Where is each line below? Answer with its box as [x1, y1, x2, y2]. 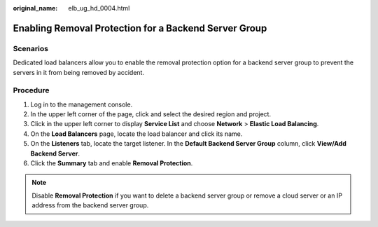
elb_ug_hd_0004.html [68, 4, 130, 12]
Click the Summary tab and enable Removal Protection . [30, 159, 193, 167]
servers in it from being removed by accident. [13, 68, 145, 76]
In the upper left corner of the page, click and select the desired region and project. [30, 110, 272, 118]
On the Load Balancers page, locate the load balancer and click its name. [30, 130, 243, 138]
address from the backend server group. [31, 201, 149, 209]
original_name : [13, 4, 58, 12]
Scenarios [13, 43, 49, 53]
